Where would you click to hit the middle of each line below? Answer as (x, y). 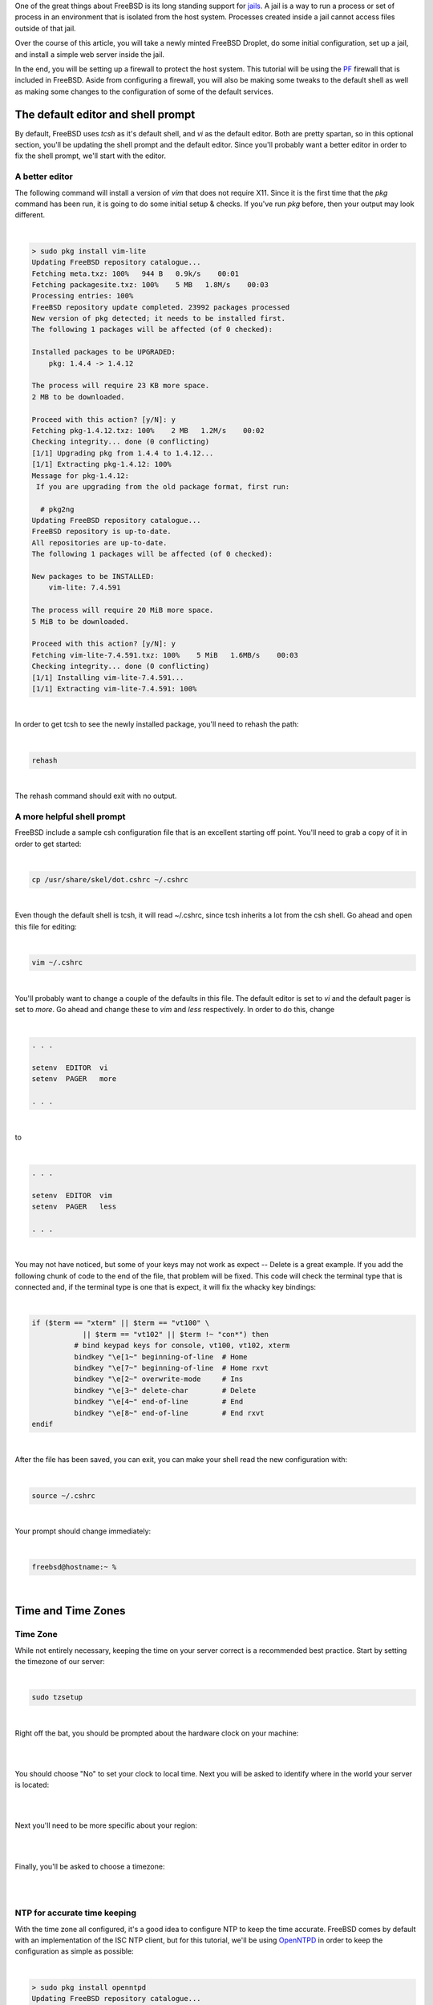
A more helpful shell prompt (70, 816)
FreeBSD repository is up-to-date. (101, 532)
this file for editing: (46, 926)
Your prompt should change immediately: (83, 1531)
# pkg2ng (57, 509)
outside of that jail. (45, 28)
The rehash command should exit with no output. (96, 796)
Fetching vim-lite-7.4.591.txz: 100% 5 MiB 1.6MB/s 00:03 (165, 655)
